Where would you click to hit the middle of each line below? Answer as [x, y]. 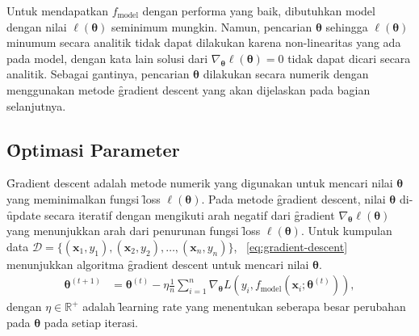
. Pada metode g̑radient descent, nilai [293, 198]
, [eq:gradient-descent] [291, 246]
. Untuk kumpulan [346, 231]
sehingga [347, 26]
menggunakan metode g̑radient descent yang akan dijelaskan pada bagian [189, 89]
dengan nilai [37, 26]
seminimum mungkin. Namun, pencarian [212, 26]
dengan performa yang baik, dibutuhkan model [259, 10]
